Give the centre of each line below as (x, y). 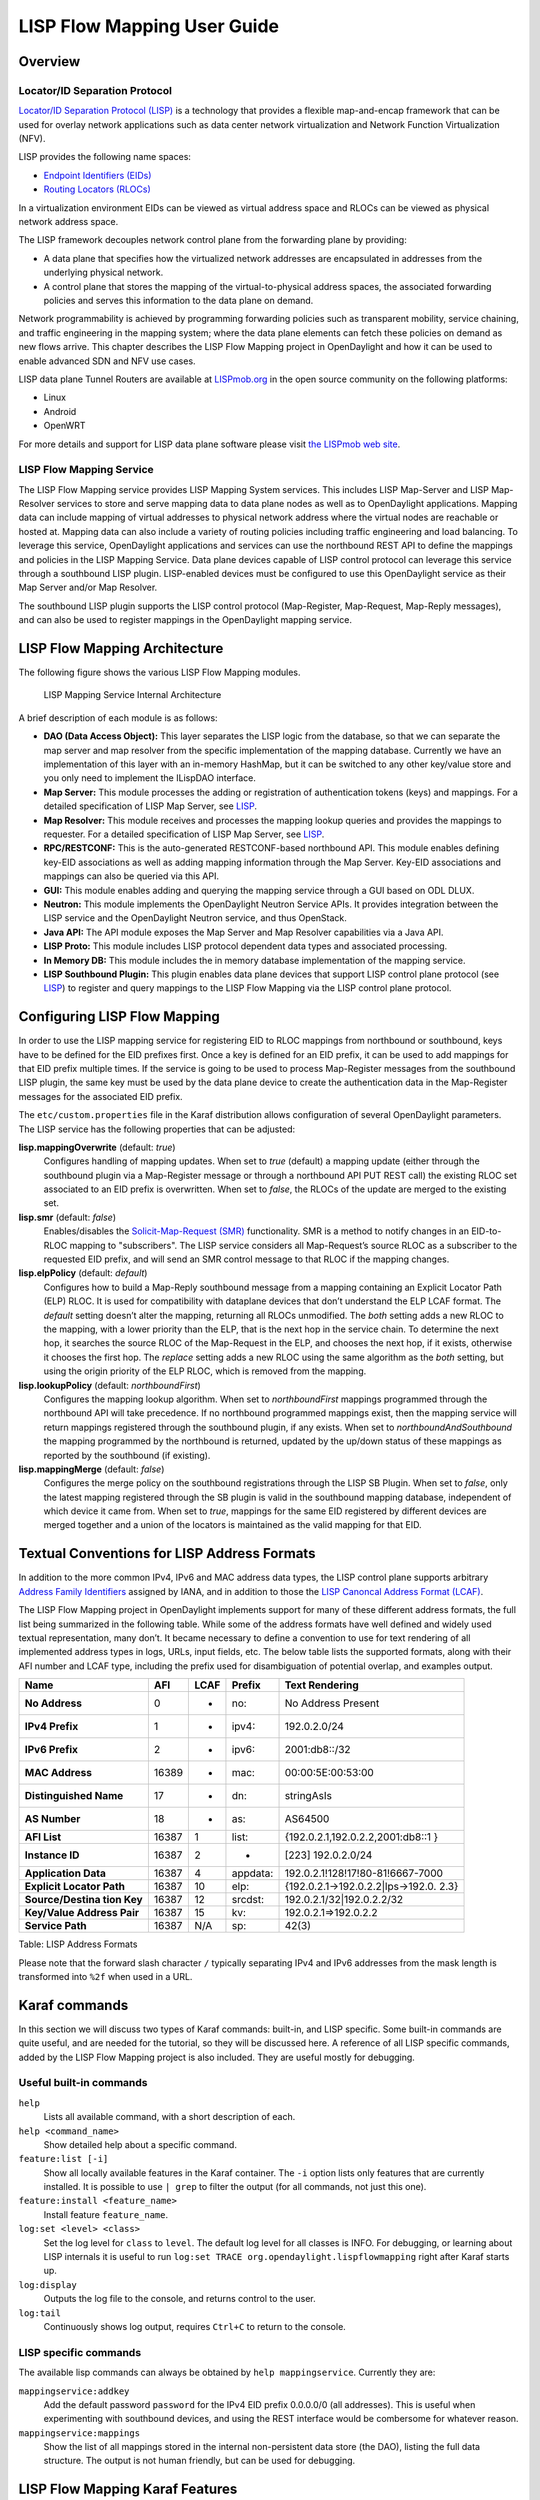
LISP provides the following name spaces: (105, 157)
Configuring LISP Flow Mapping (119, 1016)
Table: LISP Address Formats (78, 1944)
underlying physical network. (103, 272)
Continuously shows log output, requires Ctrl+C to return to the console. (195, 2326)
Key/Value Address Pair (82, 1913)
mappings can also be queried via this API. (131, 876)
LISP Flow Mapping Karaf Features (128, 2489)
